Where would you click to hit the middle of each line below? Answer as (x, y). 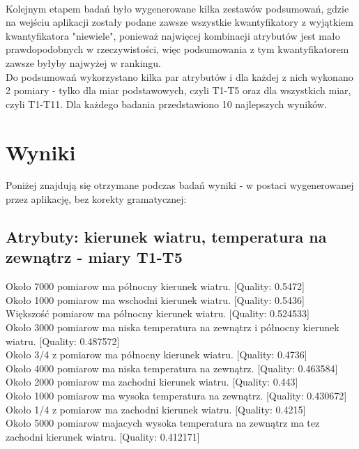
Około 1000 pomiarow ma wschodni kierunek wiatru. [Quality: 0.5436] (155, 299)
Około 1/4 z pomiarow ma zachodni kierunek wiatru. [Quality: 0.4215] (156, 409)
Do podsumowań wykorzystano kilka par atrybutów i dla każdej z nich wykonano (179, 76)
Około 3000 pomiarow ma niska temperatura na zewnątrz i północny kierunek (173, 327)
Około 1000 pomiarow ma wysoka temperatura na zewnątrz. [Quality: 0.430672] (176, 395)
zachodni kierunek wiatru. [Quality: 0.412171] (103, 436)
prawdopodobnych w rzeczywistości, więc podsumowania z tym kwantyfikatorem (177, 49)
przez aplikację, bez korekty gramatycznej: (96, 199)
